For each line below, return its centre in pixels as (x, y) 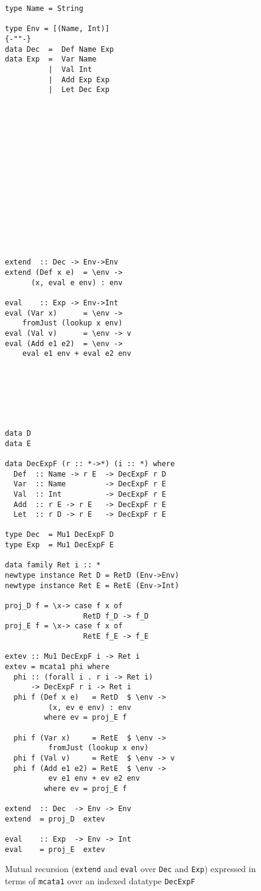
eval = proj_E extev (55, 849)
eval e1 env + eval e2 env (77, 354)
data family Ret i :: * (53, 565)
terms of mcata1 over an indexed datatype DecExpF (100, 881)
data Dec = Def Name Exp (59, 49)
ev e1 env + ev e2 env (94, 779)
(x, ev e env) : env (90, 707)
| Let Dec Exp (79, 90)
